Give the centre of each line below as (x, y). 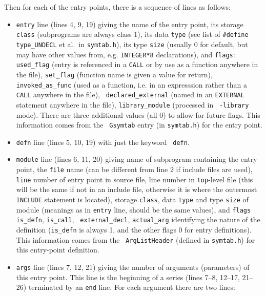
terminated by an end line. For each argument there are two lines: (132, 287)
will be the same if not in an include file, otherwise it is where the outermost (137, 189)
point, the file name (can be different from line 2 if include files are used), (134, 169)
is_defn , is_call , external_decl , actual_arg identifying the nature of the (138, 219)
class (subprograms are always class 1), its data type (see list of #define (132, 34)
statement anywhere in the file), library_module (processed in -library (132, 104)
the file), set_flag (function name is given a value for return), (114, 74)
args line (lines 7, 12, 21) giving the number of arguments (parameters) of (133, 267)
